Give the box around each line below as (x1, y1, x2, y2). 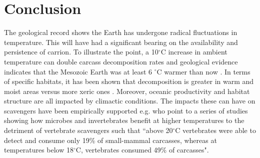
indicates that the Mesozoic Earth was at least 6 (4, 66, 152, 76)
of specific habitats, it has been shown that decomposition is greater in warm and (4, 76, 254, 86)
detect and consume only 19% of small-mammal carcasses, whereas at (4, 134, 217, 145)
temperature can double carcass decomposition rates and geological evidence (4, 56, 238, 66)
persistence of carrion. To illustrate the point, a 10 (4, 46, 158, 57)
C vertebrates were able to (175, 125, 256, 135)
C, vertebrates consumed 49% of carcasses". (75, 144, 209, 155)
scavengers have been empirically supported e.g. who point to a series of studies (4, 105, 248, 115)
